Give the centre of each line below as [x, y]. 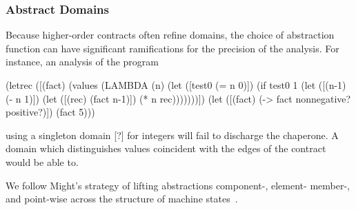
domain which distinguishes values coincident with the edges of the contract [166, 148]
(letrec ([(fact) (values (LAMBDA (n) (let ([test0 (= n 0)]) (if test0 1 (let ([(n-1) [176, 85]
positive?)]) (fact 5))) [50, 112]
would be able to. [42, 161]
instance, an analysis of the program [82, 62]
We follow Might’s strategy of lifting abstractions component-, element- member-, [178, 185]
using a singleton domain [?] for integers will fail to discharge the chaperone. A [172, 135]
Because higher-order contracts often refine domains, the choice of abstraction [170, 35]
